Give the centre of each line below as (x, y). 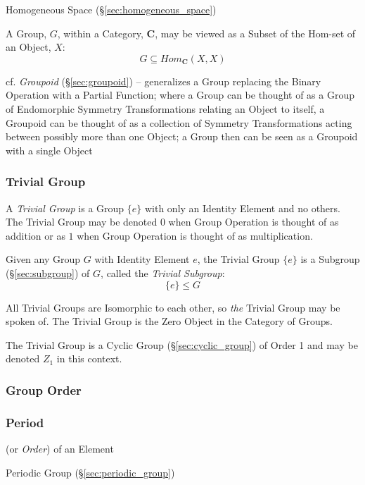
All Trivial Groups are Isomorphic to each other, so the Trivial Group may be (173, 307)
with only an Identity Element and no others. (242, 208)
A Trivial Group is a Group (65, 208)
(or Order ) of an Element (60, 448)
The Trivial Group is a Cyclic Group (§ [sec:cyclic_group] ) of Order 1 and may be (182, 344)
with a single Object (49, 150)
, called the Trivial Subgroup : (163, 272)
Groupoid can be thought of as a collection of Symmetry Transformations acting (179, 122)
